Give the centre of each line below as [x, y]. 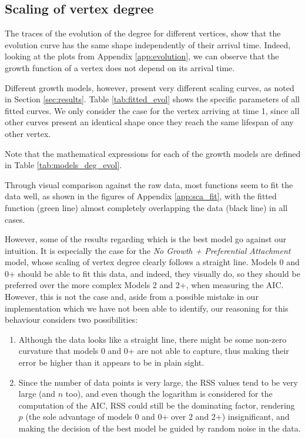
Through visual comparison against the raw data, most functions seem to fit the [149, 184]
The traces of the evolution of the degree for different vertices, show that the [143, 33]
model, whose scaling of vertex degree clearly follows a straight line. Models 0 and [152, 262]
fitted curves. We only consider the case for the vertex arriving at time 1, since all [152, 110]
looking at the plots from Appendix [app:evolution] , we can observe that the [142, 56]
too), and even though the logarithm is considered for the [169, 394]
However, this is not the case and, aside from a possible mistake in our [132, 297]
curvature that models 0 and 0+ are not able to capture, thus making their [154, 351]
